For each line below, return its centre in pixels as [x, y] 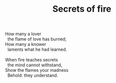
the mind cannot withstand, [35, 65]
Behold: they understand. [33, 75]
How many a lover [23, 34]
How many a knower [26, 44]
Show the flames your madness [37, 70]
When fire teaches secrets [32, 60]
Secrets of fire [82, 9]
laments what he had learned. [37, 49]
